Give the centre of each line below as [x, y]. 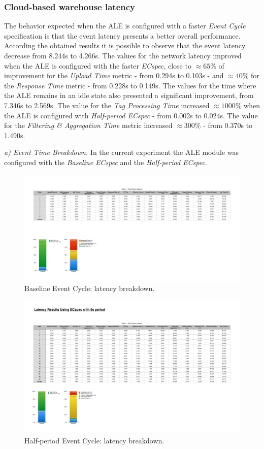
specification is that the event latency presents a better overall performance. [122, 35]
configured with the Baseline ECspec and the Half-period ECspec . [106, 162]
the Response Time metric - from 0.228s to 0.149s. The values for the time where [130, 85]
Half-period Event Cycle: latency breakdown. [94, 440]
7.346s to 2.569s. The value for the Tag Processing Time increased [107, 105]
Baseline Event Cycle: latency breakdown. [90, 288]
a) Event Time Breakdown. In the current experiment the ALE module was [122, 152]
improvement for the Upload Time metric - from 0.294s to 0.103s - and [114, 75]
